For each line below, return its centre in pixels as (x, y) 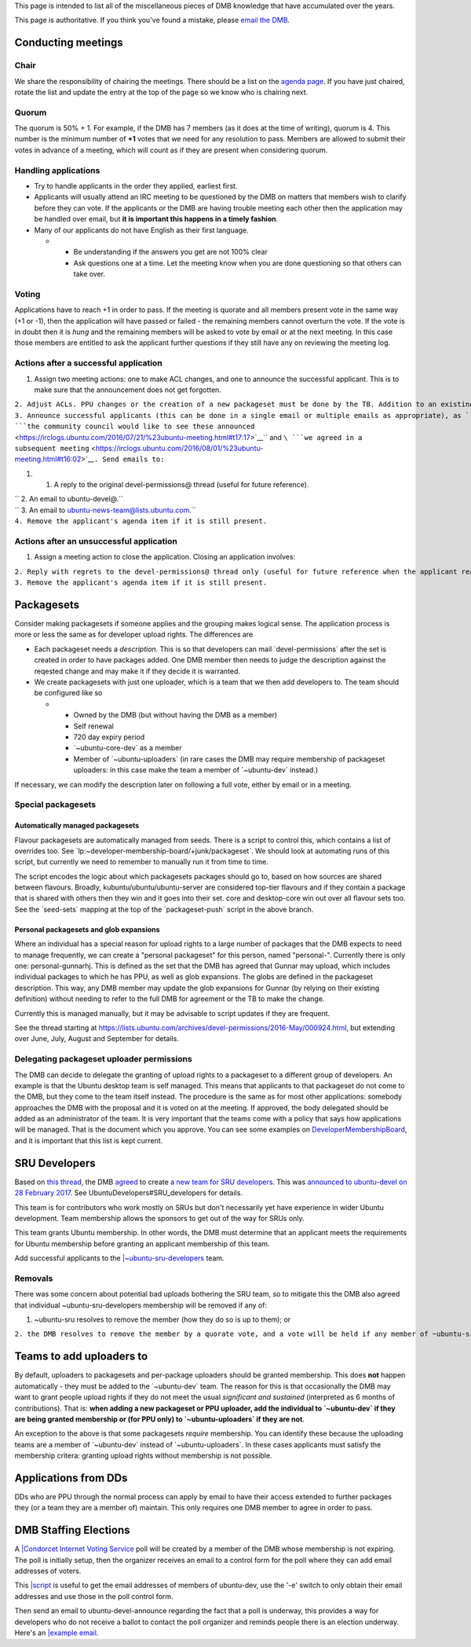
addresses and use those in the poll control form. (94, 1596)
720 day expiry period (109, 737)
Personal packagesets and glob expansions (87, 929)
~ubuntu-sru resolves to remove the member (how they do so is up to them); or (162, 1319)
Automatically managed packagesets (77, 826)
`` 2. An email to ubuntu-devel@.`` (69, 499)
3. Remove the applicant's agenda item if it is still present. (141, 583)
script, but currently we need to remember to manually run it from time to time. (141, 862)
